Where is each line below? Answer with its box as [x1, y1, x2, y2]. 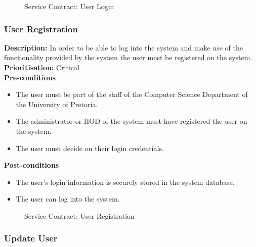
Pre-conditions [4, 72, 56, 82]
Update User [4, 232, 58, 244]
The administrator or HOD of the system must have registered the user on [16, 116, 247, 126]
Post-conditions [4, 160, 59, 170]
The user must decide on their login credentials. [16, 142, 164, 153]
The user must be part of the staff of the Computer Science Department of [16, 89, 248, 100]
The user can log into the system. [16, 193, 120, 204]
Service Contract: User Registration [24, 210, 135, 221]
